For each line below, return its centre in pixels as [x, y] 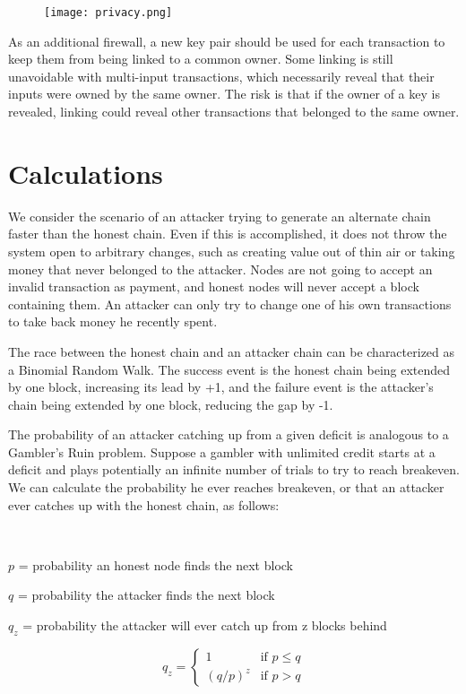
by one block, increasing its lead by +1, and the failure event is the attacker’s [221, 387]
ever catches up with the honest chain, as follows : [144, 504]
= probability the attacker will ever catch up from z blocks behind [205, 625]
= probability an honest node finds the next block [156, 564]
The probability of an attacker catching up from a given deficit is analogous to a [229, 434]
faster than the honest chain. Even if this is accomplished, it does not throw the [228, 234]
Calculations [86, 173]
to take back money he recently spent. [113, 321]
